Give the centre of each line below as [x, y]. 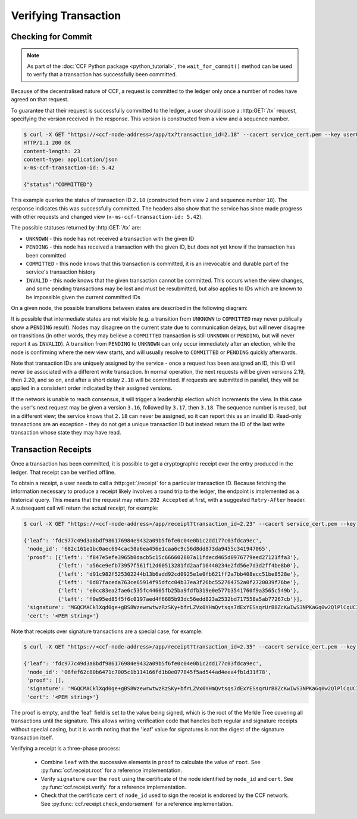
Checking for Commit [51, 37]
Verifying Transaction [66, 15]
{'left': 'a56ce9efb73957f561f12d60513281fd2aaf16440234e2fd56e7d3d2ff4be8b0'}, [179, 566]
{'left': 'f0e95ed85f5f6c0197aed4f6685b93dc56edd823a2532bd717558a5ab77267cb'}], [180, 599]
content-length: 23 [52, 151]
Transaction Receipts [51, 450]
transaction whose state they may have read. [66, 433]
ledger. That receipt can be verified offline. [63, 472]
